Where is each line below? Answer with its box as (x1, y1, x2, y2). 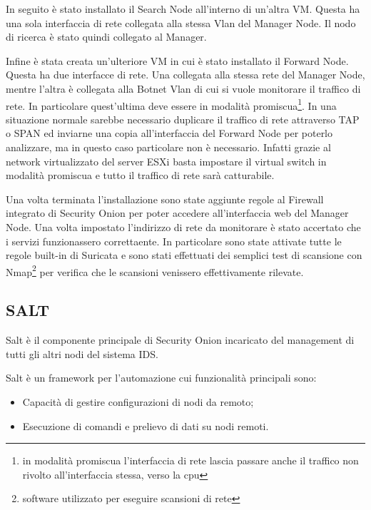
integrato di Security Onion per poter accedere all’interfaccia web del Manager (6, 205, 349, 220)
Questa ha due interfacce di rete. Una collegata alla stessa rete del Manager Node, (6, 67, 365, 82)
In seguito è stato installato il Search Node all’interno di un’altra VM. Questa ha (6, 1, 360, 16)
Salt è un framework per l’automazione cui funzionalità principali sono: (6, 370, 317, 385)
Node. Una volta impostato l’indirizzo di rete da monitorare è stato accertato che (6, 219, 361, 234)
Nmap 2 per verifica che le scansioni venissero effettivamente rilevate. (6, 262, 304, 279)
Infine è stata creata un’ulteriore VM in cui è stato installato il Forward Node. (6, 53, 349, 68)
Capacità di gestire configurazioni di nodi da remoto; (22, 394, 254, 409)
